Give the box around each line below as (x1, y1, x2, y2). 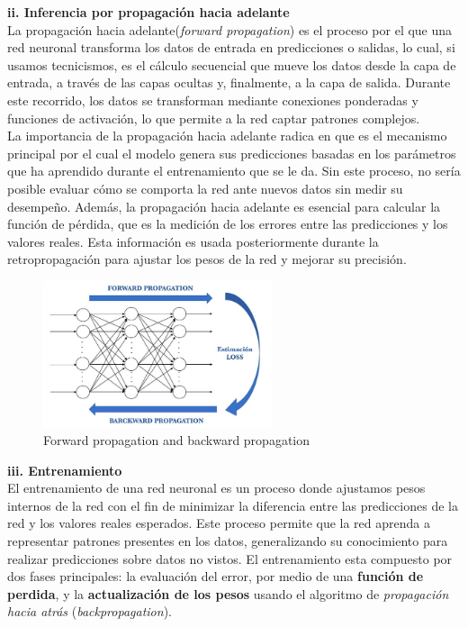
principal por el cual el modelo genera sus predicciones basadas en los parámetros (7, 143, 456, 162)
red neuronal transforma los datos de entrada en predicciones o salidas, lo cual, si (7, 38, 455, 57)
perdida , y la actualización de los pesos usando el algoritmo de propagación (7, 584, 449, 603)
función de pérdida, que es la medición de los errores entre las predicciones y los (7, 214, 448, 233)
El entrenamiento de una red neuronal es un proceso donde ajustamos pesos (7, 478, 426, 497)
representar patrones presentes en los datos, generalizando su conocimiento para (7, 532, 448, 550)
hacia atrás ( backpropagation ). (7, 602, 172, 621)
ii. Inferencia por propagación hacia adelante (7, 3, 290, 21)
